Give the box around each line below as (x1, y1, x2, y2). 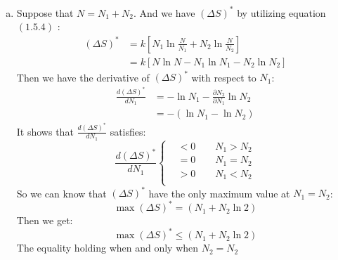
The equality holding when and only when (16, 240, 199, 255)
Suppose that (16, 5, 74, 20)
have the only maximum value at (148, 186, 290, 200)
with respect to (191, 70, 256, 84)
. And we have (133, 5, 195, 20)
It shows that (16, 124, 74, 138)
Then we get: (16, 213, 73, 228)
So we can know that (16, 186, 107, 200)
